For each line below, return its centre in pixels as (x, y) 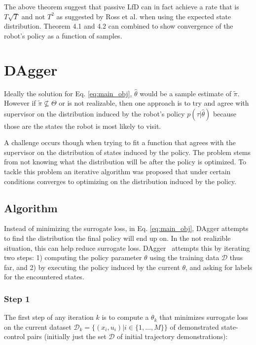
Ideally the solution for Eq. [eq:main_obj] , (68, 93)
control (15, 336)
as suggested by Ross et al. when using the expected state (144, 16)
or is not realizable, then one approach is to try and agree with (154, 103)
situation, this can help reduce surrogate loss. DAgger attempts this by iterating (127, 248)
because (225, 113)
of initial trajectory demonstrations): (172, 336)
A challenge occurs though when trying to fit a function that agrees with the (120, 142)
